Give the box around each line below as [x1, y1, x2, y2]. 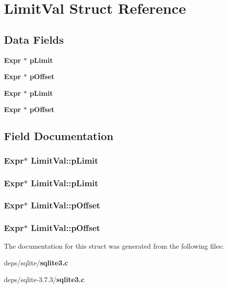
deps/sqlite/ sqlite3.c [4, 258, 68, 268]
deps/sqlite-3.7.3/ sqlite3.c [4, 274, 85, 284]
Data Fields [4, 31, 64, 47]
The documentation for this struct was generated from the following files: [4, 241, 224, 251]
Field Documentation [4, 128, 114, 144]
